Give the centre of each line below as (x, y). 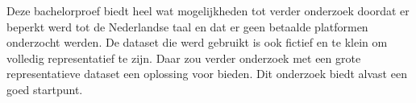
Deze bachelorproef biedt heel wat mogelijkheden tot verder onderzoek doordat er (208, 10)
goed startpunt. (45, 89)
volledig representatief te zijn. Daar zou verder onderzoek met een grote (184, 58)
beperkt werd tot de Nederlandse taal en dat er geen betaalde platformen (187, 26)
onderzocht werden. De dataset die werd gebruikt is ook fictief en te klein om (197, 42)
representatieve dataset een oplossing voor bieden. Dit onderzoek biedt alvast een (207, 74)
